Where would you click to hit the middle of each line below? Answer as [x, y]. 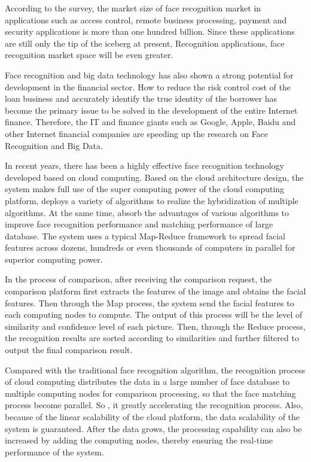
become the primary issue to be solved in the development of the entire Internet [151, 110]
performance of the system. [54, 452]
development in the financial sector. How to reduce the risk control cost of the [148, 86]
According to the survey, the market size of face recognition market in [133, 8]
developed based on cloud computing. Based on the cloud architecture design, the [154, 177]
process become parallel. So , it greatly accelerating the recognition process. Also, [154, 405]
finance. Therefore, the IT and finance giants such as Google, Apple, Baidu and [150, 122]
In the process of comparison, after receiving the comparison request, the [138, 279]
